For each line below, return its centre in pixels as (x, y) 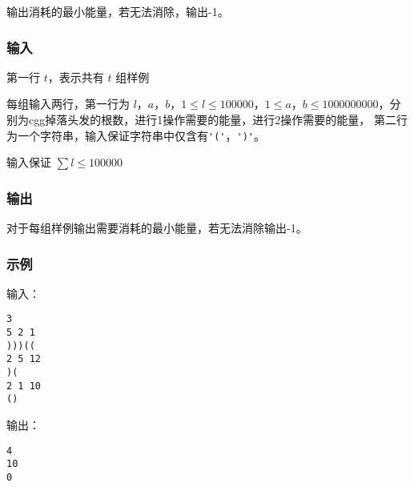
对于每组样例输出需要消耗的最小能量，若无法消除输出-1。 (157, 228)
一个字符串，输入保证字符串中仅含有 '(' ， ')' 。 (141, 135)
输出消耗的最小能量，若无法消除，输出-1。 (118, 11)
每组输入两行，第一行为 (68, 104)
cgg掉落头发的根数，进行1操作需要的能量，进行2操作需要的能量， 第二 (212, 119)
